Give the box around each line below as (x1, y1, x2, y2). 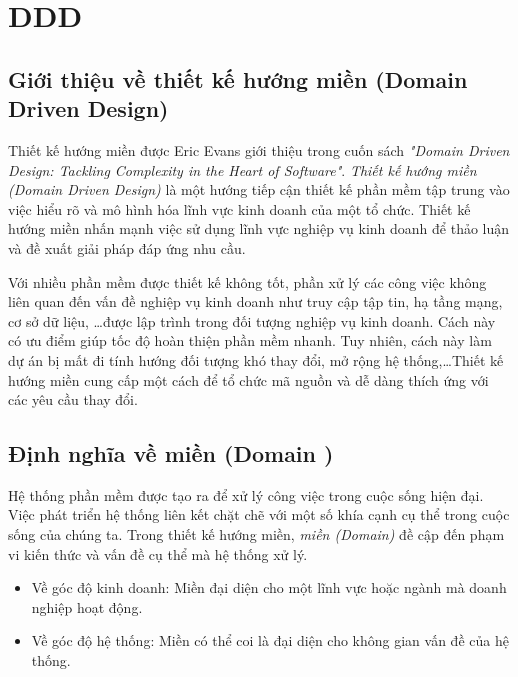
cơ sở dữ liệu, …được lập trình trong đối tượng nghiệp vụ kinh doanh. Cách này (8, 310, 496, 331)
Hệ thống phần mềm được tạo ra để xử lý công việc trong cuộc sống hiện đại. (8, 484, 484, 505)
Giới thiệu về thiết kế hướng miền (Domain (8, 63, 468, 94)
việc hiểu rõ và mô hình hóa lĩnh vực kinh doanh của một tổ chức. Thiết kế (8, 198, 471, 219)
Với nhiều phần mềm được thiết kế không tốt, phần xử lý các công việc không (8, 271, 487, 292)
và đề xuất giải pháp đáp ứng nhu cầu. (8, 237, 246, 258)
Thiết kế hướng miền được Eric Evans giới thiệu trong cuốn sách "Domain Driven (8, 139, 510, 160)
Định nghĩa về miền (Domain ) (8, 438, 334, 469)
